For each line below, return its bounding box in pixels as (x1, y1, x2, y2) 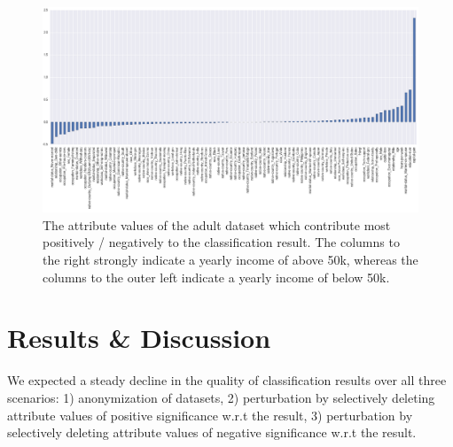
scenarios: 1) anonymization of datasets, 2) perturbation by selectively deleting (7, 388, 435, 406)
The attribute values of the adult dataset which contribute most (43, 215, 391, 234)
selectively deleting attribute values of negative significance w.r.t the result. (7, 423, 417, 442)
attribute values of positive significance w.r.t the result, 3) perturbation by (7, 405, 413, 424)
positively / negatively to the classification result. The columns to (43, 233, 400, 251)
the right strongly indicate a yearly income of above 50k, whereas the (43, 250, 418, 269)
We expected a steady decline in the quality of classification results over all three (7, 371, 447, 389)
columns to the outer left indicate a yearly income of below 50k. (43, 267, 390, 286)
